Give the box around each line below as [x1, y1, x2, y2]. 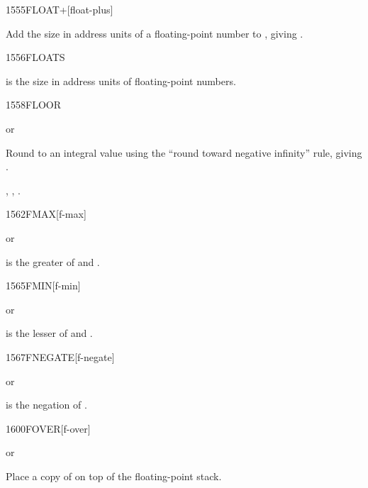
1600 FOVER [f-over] [6, 421, 91, 436]
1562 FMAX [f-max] [6, 206, 87, 221]
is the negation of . [6, 397, 87, 412]
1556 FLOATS [6, 50, 65, 65]
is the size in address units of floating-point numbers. [6, 73, 236, 88]
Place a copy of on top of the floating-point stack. [6, 468, 222, 483]
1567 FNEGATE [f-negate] [6, 349, 115, 364]
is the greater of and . [6, 254, 100, 269]
